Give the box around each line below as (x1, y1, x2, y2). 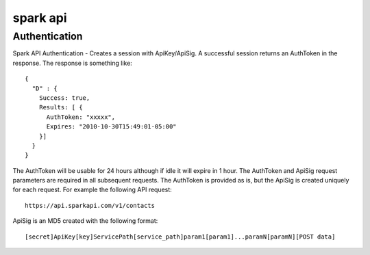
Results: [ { (38, 103, 83, 111)
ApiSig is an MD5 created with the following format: (12, 217, 158, 225)
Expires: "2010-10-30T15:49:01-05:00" (46, 123, 177, 131)
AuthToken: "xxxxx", (46, 113, 116, 121)
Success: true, (38, 94, 90, 102)
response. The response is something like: (12, 59, 133, 67)
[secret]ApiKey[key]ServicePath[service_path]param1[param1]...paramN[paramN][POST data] (25, 232, 336, 241)
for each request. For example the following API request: (12, 185, 173, 194)
